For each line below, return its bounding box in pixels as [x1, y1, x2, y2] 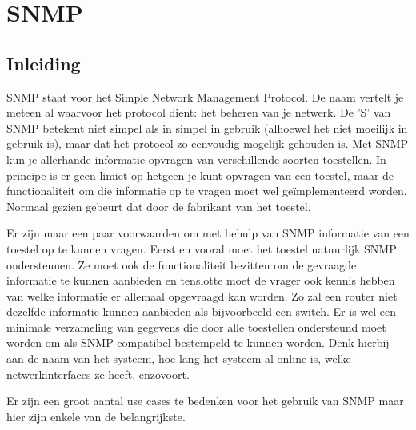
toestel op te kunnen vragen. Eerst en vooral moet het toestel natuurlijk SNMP [6, 240, 397, 257]
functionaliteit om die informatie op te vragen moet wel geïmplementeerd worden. [6, 182, 407, 199]
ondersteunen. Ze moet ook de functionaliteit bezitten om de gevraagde [6, 256, 357, 273]
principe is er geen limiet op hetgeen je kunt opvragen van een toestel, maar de [6, 166, 394, 183]
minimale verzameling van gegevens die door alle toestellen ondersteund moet [6, 318, 386, 335]
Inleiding [6, 50, 81, 75]
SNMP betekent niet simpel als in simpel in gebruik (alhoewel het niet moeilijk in [6, 119, 408, 136]
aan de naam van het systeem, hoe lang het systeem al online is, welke [6, 350, 351, 367]
